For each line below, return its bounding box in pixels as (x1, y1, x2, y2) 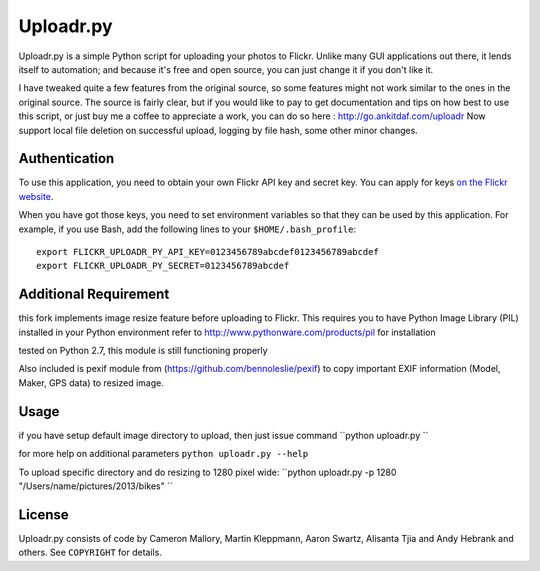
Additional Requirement (18, 286, 170, 303)
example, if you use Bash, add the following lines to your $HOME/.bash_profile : (18, 223, 357, 235)
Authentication (18, 150, 115, 167)
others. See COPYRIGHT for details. (18, 546, 162, 559)
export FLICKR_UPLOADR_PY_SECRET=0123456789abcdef (36, 260, 290, 272)
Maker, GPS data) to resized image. (18, 376, 164, 389)
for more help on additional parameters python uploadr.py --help (18, 448, 309, 460)
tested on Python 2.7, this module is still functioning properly (18, 345, 269, 357)
